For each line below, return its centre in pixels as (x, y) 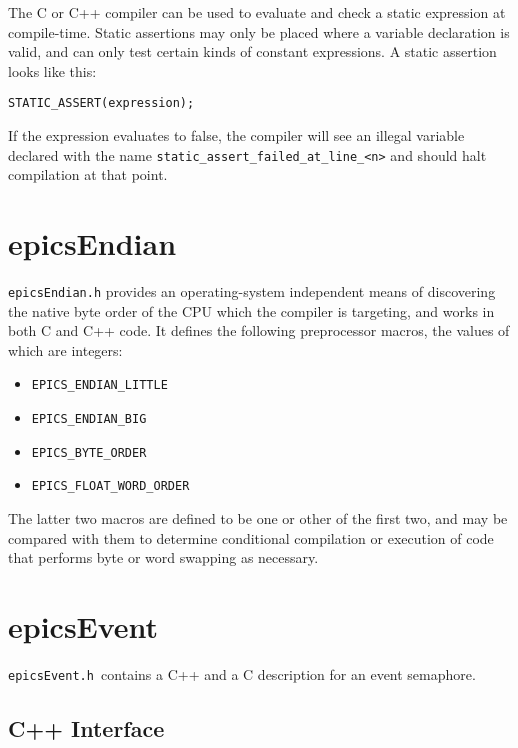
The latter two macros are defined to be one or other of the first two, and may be (258, 518)
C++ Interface (86, 728)
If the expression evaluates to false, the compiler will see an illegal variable (236, 135)
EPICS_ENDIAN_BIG (89, 419)
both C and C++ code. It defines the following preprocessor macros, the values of (259, 330)
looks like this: (52, 70)
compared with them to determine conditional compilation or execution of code (251, 537)
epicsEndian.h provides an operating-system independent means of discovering (252, 291)
